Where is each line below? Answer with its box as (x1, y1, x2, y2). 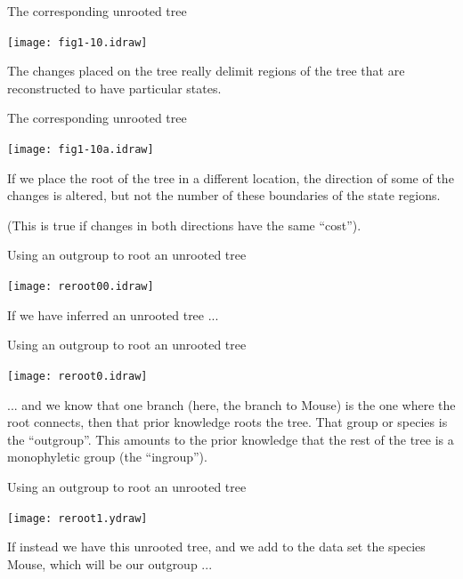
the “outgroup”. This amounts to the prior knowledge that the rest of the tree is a (7, 430, 454, 448)
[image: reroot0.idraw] (7, 369, 148, 382)
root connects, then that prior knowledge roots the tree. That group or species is (7, 413, 448, 431)
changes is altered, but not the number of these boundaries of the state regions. (7, 186, 441, 205)
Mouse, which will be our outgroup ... (7, 554, 213, 573)
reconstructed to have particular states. (7, 78, 222, 97)
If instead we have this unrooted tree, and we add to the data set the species (7, 537, 426, 556)
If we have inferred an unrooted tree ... (7, 305, 219, 324)
